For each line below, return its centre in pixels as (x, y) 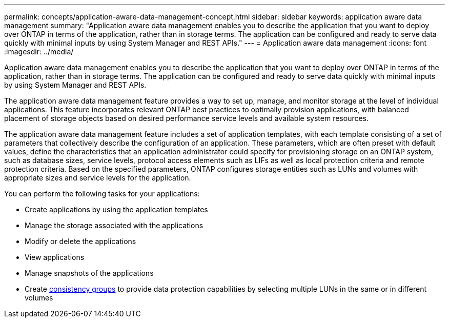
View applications (55, 257)
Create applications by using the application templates (116, 209)
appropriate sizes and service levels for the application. (98, 178)
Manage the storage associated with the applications (114, 225)
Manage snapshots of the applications (89, 273)
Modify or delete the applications (80, 241)
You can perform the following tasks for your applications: (102, 194)
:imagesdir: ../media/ (39, 52)
